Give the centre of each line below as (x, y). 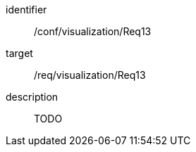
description (32, 97)
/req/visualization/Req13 (90, 75)
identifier (26, 9)
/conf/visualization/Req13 (93, 31)
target (19, 53)
